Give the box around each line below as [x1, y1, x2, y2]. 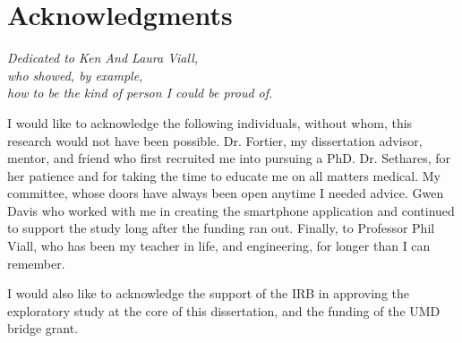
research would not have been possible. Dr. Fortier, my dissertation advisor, [7, 131, 423, 150]
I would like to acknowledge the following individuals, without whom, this [7, 113, 413, 132]
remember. [7, 253, 65, 272]
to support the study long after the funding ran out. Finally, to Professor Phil [7, 219, 435, 237]
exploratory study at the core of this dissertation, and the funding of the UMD [7, 301, 441, 320]
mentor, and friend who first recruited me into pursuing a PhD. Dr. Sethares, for [7, 149, 451, 167]
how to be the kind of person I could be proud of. [7, 83, 273, 102]
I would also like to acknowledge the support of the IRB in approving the [7, 284, 410, 303]
